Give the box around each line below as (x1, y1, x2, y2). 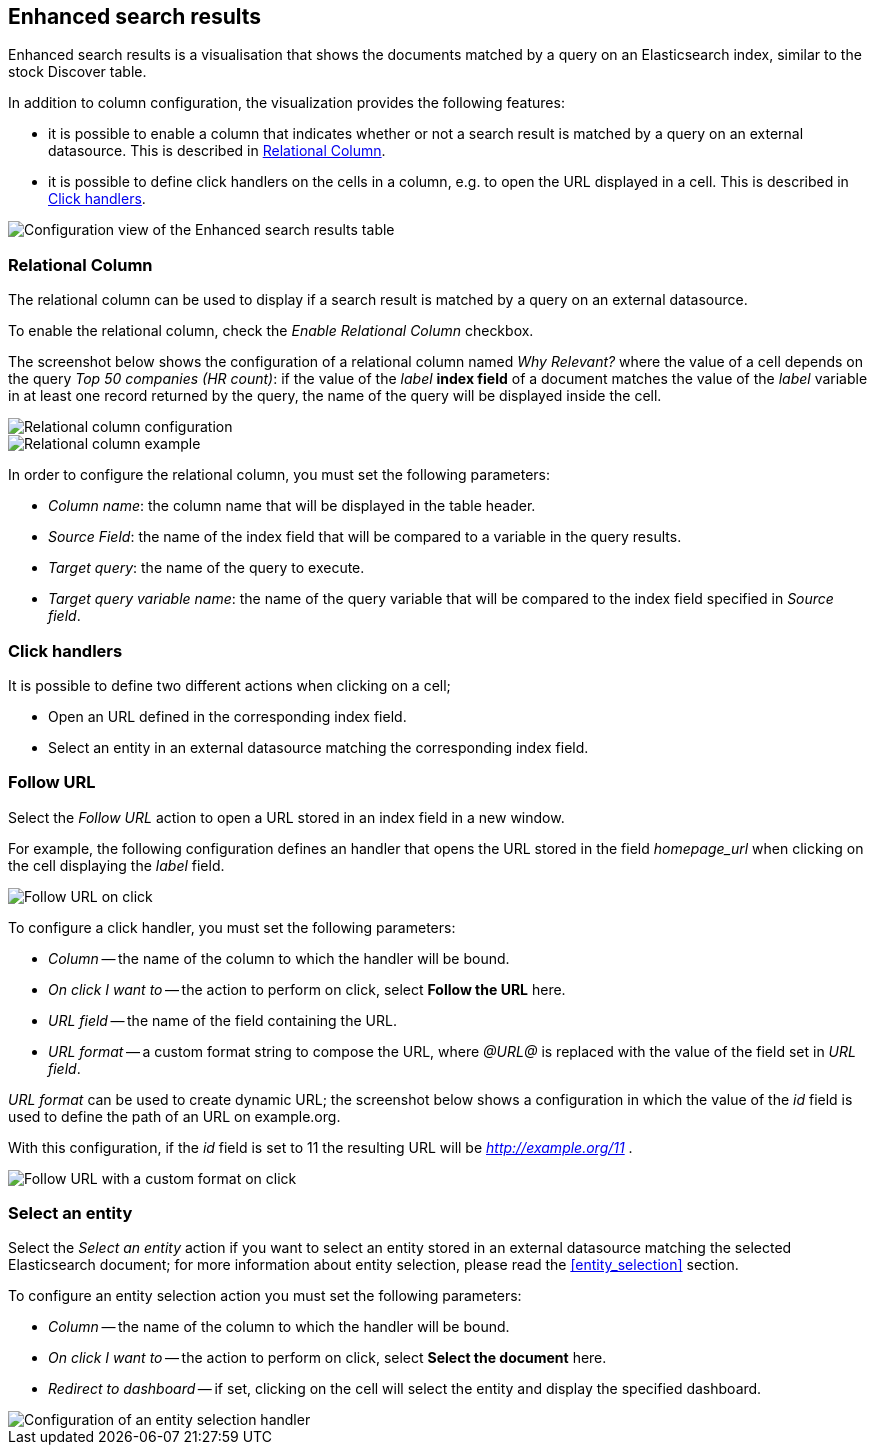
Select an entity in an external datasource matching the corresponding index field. (48, 738, 589, 756)
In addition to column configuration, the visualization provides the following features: (8, 94, 565, 112)
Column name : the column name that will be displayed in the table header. (48, 497, 536, 515)
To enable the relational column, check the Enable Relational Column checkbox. (8, 322, 534, 340)
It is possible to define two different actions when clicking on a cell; (8, 676, 451, 694)
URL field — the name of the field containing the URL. (48, 1011, 397, 1029)
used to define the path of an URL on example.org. (8, 1107, 341, 1125)
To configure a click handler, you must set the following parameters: (8, 918, 456, 936)
